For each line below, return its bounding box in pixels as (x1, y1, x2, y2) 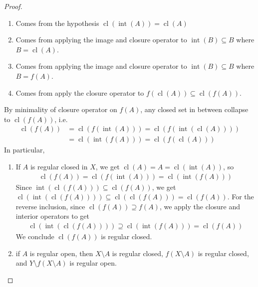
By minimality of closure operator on (4, 104, 117, 115)
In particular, (4, 144, 45, 155)
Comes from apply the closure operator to (15, 87, 144, 98)
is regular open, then (29, 248, 93, 258)
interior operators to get (15, 211, 90, 221)
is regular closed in (30, 161, 88, 171)
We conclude (15, 231, 54, 242)
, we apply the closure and (159, 201, 240, 211)
